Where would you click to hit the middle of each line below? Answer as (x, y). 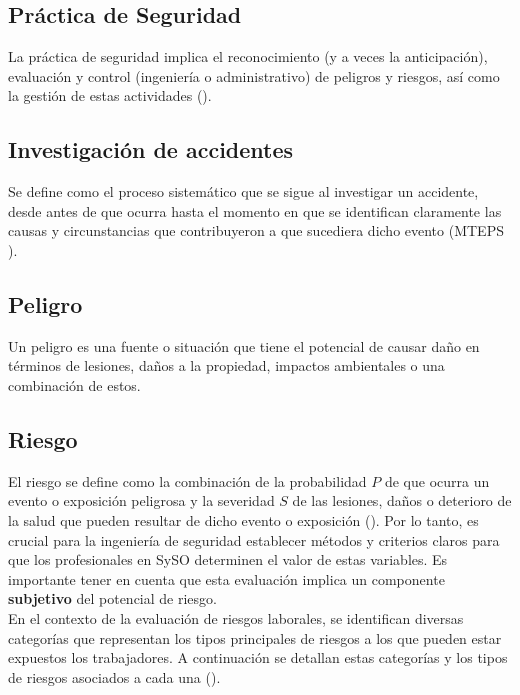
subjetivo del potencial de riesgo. (112, 598)
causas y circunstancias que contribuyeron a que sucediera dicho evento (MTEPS (256, 230)
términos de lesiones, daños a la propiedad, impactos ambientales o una (226, 365)
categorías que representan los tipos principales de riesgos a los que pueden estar (255, 637)
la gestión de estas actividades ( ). (110, 95)
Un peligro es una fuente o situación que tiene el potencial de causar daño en (244, 345)
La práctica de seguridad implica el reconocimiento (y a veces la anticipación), (248, 56)
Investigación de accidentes (151, 149)
